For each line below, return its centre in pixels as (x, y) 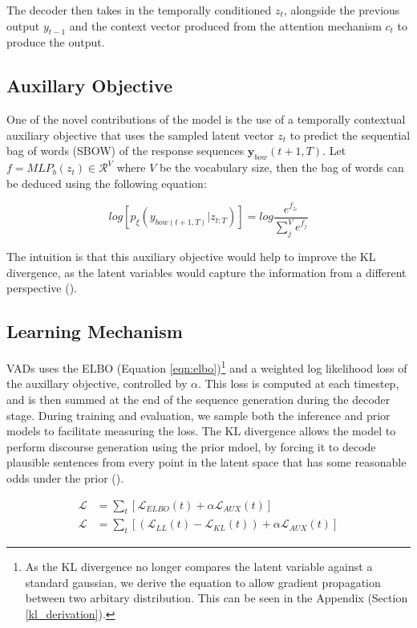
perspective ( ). (42, 288)
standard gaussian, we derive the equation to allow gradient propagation (203, 582)
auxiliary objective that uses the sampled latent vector (140, 135)
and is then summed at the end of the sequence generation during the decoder (198, 400)
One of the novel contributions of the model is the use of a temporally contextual (206, 119)
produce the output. (56, 42)
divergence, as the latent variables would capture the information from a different (206, 272)
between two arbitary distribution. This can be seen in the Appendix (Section (217, 598)
